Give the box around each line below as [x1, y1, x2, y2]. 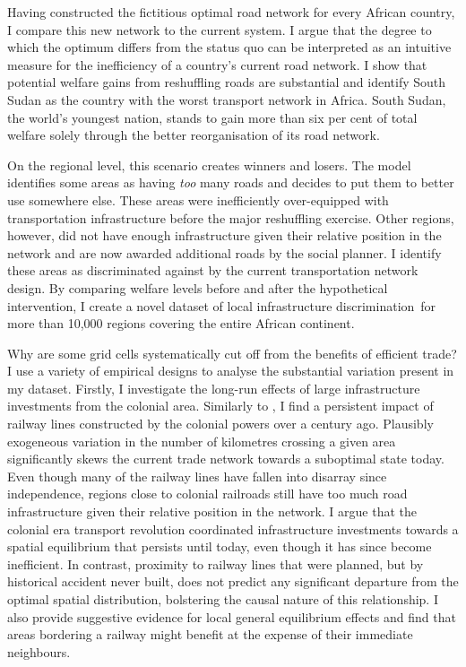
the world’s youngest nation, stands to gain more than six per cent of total [7, 108, 418, 126]
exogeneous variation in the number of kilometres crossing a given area [7, 431, 396, 450]
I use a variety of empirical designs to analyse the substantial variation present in [7, 361, 454, 380]
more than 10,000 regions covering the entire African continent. [7, 314, 355, 333]
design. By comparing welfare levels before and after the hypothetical [7, 278, 388, 297]
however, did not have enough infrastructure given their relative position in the [7, 226, 442, 245]
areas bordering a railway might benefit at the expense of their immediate [7, 625, 413, 644]
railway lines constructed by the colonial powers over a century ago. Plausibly [7, 414, 434, 433]
